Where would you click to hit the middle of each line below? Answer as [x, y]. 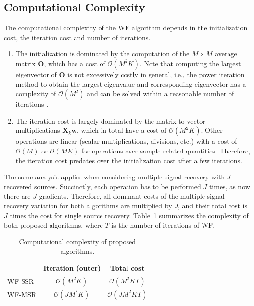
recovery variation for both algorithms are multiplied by [88, 205]
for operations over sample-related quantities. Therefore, [166, 150]
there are [17, 196]
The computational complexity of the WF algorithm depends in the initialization [126, 28]
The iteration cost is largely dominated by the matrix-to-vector [110, 120]
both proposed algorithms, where [53, 225]
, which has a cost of [75, 63]
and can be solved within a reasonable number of [161, 93]
